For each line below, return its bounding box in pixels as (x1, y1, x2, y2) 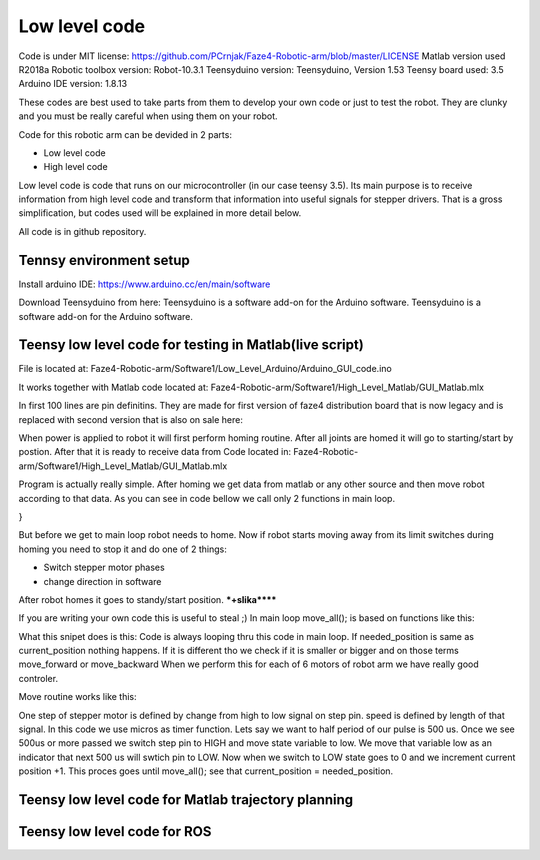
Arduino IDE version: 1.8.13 (18, 78, 128, 90)
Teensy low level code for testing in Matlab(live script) (18, 336, 364, 354)
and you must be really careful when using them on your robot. (18, 110, 279, 122)
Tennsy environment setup (18, 251, 190, 269)
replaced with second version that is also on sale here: (18, 413, 244, 425)
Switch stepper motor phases (43, 561, 165, 574)
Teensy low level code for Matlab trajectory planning (18, 791, 354, 809)
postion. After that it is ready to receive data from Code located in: (18, 446, 292, 458)
